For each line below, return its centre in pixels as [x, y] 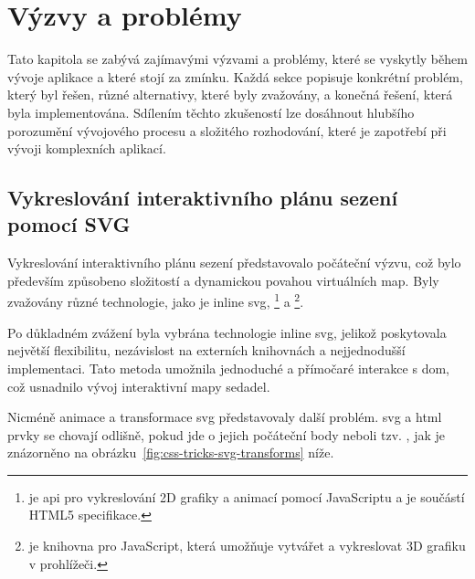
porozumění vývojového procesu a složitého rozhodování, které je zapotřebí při [227, 130]
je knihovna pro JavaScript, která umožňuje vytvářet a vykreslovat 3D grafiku [247, 546]
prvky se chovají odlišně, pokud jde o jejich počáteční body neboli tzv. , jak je [226, 434]
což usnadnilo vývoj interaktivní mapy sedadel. [139, 386]
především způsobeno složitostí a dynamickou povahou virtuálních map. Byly [223, 280]
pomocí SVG [69, 224]
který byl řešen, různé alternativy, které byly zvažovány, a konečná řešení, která [230, 95]
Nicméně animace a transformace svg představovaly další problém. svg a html [225, 417]
